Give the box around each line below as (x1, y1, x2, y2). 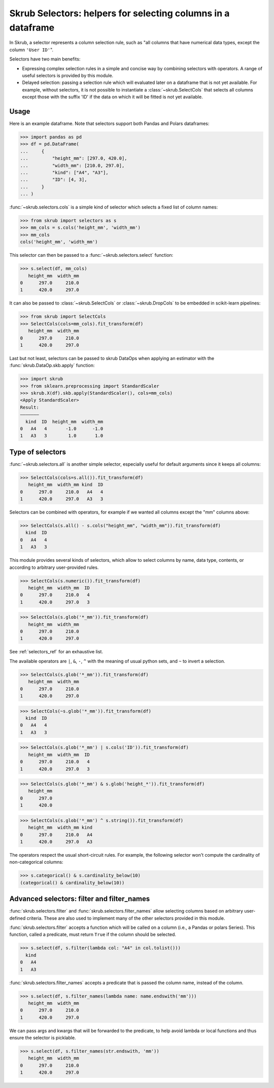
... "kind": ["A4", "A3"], (20, 169, 109, 175)
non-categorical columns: (9, 859, 63, 865)
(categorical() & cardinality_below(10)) (20, 880, 125, 886)
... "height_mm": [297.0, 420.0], (20, 156, 127, 161)
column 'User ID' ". (9, 46, 53, 53)
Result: (20, 404, 39, 410)
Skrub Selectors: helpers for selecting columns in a (9, 8, 230, 19)
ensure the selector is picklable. (9, 1035, 76, 1041)
